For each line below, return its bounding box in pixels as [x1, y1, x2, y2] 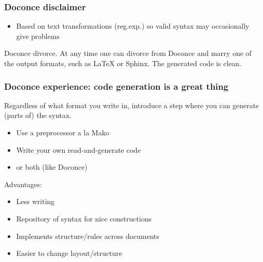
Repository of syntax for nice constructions [16, 213, 152, 224]
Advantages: [4, 178, 42, 189]
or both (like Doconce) [16, 162, 88, 172]
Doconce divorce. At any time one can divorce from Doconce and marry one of [4, 48, 252, 58]
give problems [16, 30, 60, 41]
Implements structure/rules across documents [16, 230, 160, 241]
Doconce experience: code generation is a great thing [4, 79, 229, 92]
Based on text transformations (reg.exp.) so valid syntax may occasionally [16, 21, 250, 31]
